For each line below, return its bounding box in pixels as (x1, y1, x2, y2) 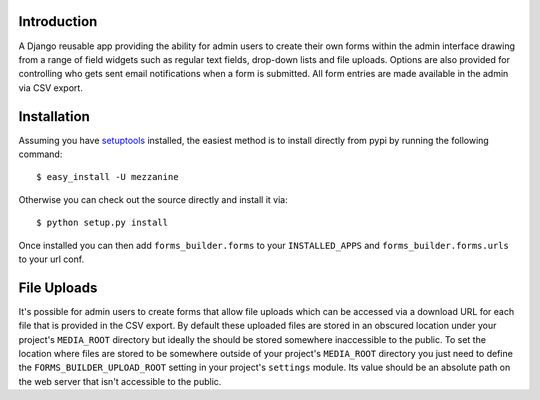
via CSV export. (18, 81, 84, 94)
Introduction (18, 13, 98, 30)
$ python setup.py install (36, 217, 169, 229)
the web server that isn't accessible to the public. (18, 375, 222, 387)
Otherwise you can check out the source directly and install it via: (18, 193, 289, 205)
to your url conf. (18, 253, 85, 265)
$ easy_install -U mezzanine (36, 171, 179, 183)
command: (18, 148, 63, 160)
